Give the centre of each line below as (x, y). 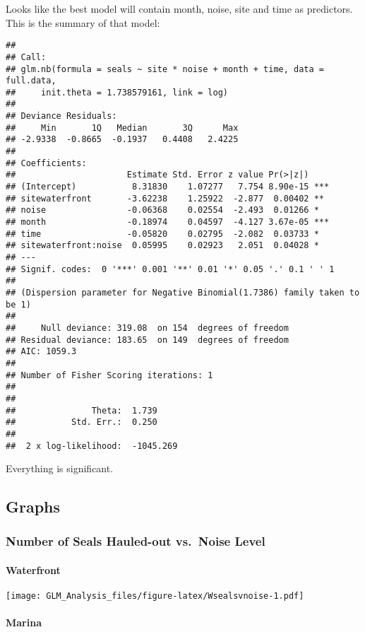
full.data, (31, 81)
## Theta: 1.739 (82, 410)
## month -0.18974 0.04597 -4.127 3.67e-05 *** (168, 222)
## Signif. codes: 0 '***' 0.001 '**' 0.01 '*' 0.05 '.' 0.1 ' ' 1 (170, 269)
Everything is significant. (60, 468)
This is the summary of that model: (83, 22)
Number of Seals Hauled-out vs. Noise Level (136, 541)
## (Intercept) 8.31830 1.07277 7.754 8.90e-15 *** (168, 187)
